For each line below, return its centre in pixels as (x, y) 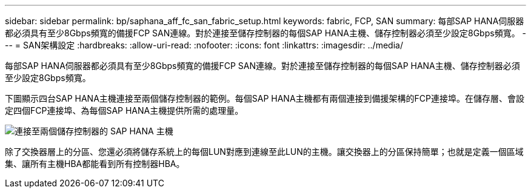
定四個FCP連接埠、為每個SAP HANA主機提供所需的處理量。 (124, 110)
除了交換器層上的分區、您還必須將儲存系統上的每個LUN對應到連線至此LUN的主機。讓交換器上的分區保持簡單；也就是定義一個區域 (264, 152)
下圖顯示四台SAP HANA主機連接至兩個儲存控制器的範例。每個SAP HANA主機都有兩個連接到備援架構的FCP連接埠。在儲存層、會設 (265, 98)
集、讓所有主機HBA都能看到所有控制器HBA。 (95, 164)
